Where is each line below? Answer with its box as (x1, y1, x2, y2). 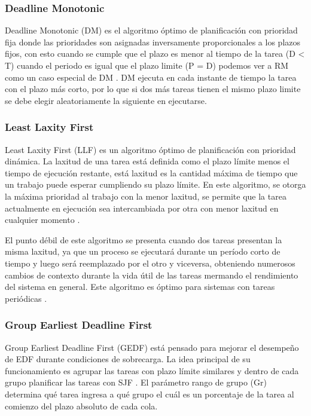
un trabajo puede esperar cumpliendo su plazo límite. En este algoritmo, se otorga (5, 178, 306, 191)
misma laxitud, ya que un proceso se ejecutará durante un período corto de (5, 245, 280, 258)
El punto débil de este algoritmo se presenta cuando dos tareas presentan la (5, 233, 282, 246)
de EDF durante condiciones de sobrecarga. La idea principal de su (5, 353, 251, 365)
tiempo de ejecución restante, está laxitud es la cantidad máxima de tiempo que (5, 166, 298, 179)
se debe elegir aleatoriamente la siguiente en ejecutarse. (5, 94, 207, 106)
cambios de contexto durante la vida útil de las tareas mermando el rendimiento (5, 268, 298, 281)
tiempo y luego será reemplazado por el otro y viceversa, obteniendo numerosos (5, 256, 295, 269)
